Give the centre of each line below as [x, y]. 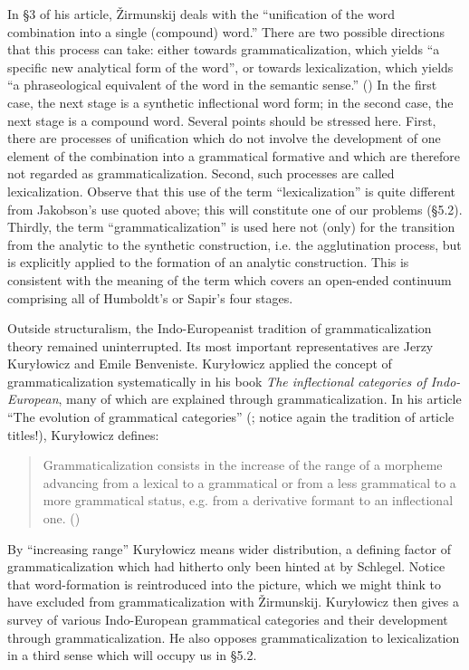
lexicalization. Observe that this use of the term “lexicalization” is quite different [232, 191]
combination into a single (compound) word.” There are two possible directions [226, 31]
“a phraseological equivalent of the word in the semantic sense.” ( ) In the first [222, 85]
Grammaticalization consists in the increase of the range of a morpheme [243, 465]
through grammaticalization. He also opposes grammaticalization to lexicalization [234, 637]
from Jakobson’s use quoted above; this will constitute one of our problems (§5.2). [235, 209]
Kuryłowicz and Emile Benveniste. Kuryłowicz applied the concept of [200, 364]
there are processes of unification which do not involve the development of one [224, 138]
